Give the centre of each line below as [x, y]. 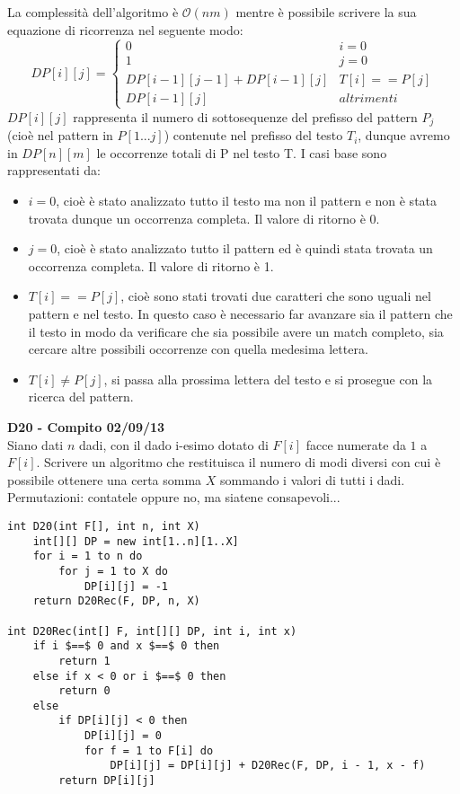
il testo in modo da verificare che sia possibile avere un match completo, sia [236, 331]
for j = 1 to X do [113, 571]
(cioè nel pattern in [60, 135]
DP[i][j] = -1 [126, 586]
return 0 [84, 691]
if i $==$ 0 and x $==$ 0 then [126, 646]
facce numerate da [356, 444]
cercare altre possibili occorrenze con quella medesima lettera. [198, 349]
